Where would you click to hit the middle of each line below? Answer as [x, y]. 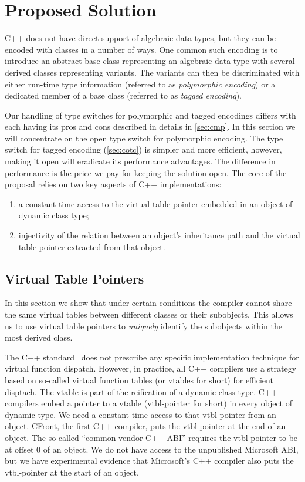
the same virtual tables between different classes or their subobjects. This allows [149, 314]
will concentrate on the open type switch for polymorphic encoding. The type [144, 138]
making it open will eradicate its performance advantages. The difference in [140, 161]
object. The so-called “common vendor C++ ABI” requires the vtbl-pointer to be [151, 437]
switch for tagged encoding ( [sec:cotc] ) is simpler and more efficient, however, [143, 149]
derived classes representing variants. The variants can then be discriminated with [152, 72]
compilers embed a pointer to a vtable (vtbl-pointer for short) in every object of [149, 403]
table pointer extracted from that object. [92, 246]
